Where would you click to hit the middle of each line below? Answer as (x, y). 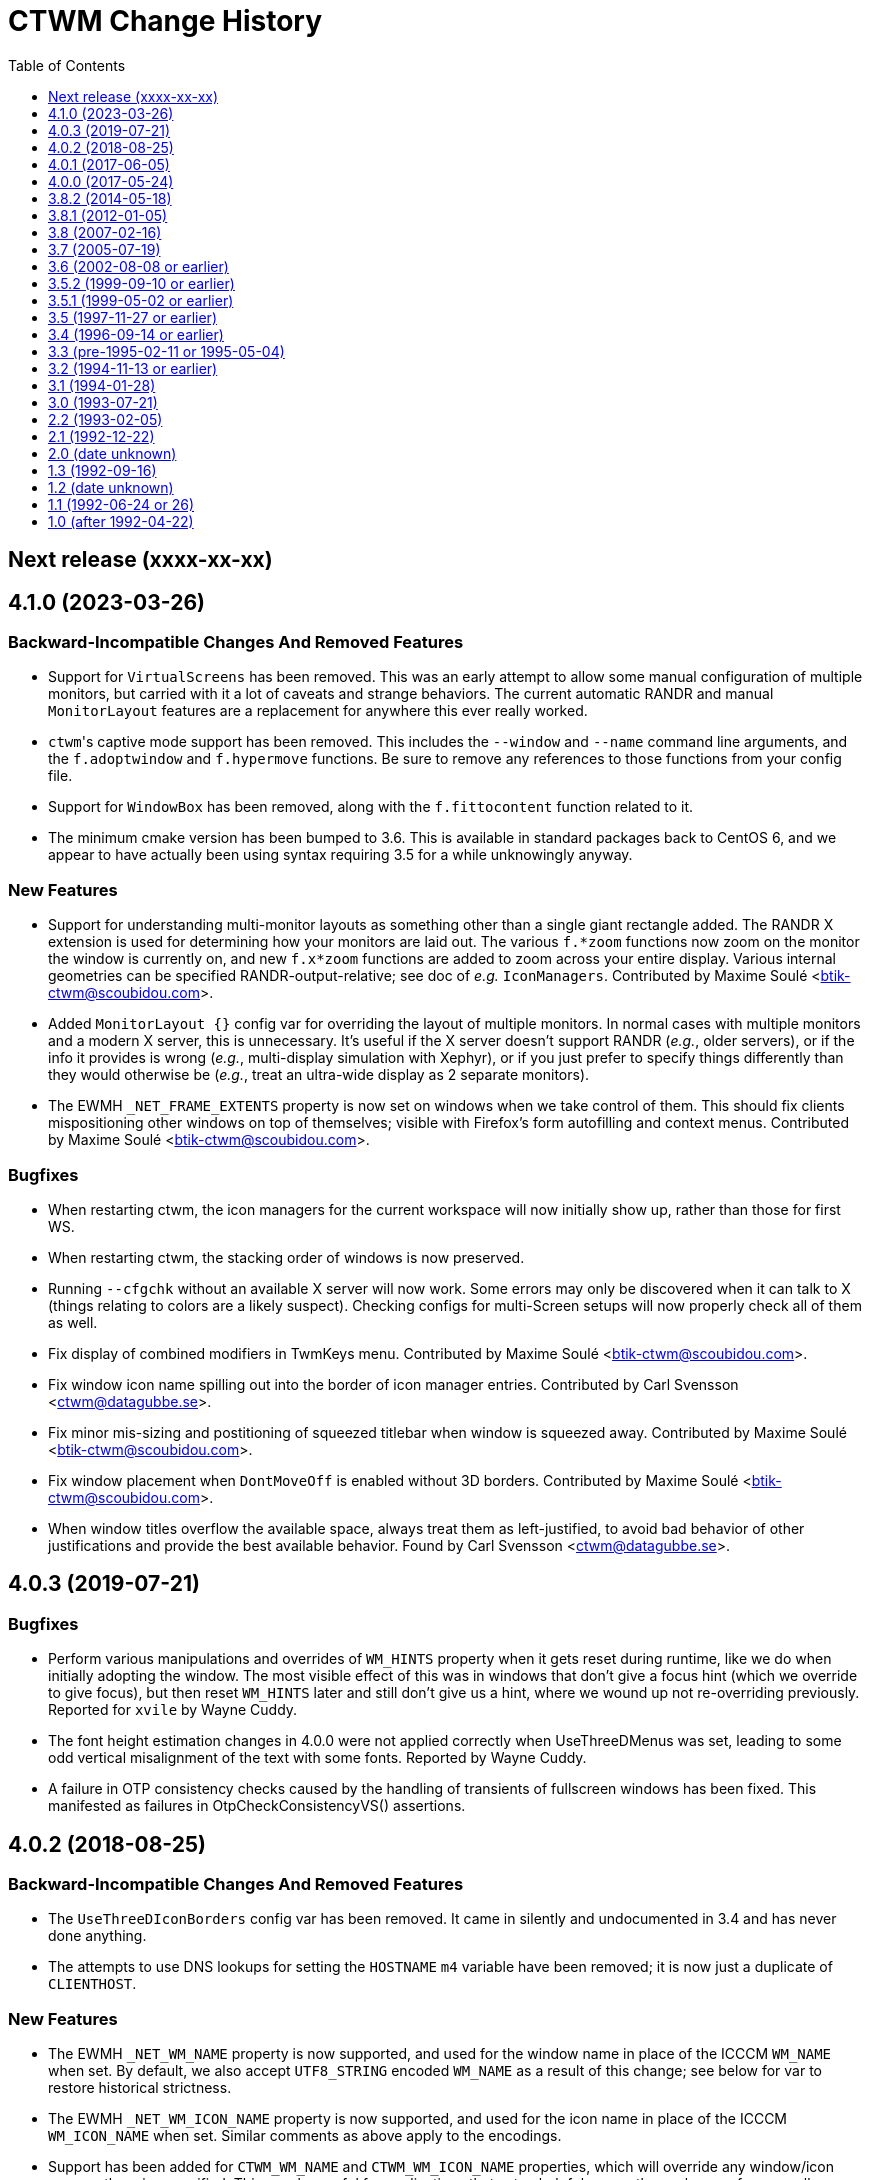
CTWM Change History (165, 21)
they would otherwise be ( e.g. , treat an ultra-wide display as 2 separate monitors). (319, 1075)
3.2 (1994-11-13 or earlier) (133, 368)
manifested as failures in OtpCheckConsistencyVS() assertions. (257, 1806)
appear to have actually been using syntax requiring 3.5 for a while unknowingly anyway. (340, 855)
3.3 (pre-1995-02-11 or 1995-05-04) (166, 351)
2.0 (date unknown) (112, 453)
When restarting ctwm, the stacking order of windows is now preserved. (286, 1257)
